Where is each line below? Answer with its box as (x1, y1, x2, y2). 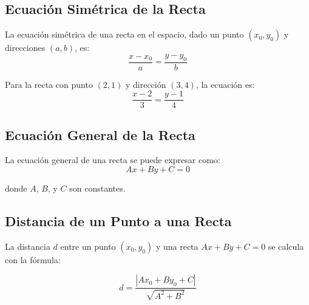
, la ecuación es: (195, 78, 255, 90)
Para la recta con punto (5, 78, 93, 90)
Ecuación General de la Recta (5, 125, 195, 144)
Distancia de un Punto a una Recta (5, 212, 232, 230)
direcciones (5, 41, 46, 54)
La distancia (5, 240, 50, 252)
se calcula (268, 240, 304, 252)
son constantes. (69, 182, 126, 195)
